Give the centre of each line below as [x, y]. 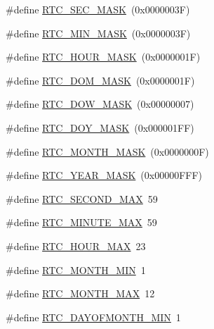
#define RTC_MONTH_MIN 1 [76, 269]
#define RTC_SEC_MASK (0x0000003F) [98, 9]
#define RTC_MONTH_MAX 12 [80, 293]
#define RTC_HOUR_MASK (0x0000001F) [103, 57]
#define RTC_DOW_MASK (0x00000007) [100, 104]
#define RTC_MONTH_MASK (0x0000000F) [107, 151]
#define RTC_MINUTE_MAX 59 [81, 222]
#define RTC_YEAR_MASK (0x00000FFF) [104, 175]
